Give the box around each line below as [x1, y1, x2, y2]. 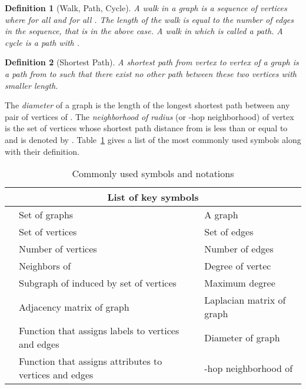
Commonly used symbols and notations [72, 167, 234, 181]
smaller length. [5, 79, 58, 91]
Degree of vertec [204, 259, 271, 273]
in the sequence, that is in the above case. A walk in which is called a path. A [5, 25, 283, 37]
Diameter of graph [204, 330, 280, 344]
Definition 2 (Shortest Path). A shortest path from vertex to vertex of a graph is [5, 56, 299, 68]
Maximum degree [204, 276, 275, 290]
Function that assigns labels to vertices [19, 324, 179, 338]
